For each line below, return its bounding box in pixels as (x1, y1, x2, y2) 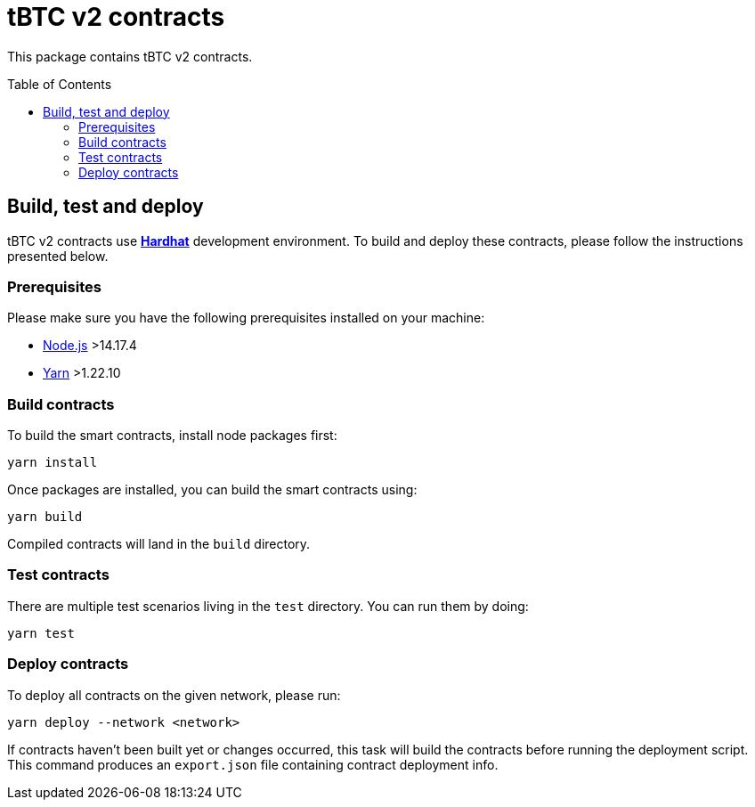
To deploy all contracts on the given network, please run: (7, 687, 341, 703)
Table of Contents (7, 76, 112, 92)
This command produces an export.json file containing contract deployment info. (7, 756, 499, 772)
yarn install (7, 455, 98, 470)
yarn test (7, 625, 75, 640)
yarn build (7, 509, 83, 525)
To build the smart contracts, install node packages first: (7, 428, 337, 444)
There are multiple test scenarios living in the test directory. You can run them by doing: (7, 598, 529, 614)
